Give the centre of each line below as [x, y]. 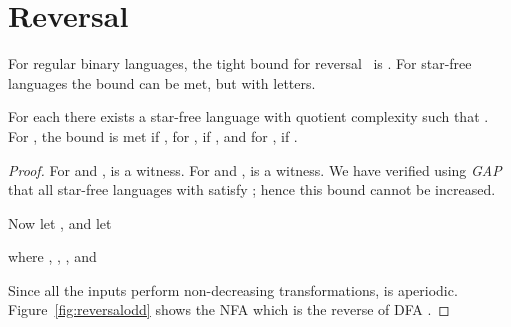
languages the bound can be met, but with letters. [162, 82]
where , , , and [52, 256]
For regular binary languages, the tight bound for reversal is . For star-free [240, 63]
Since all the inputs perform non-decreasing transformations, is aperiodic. [233, 289]
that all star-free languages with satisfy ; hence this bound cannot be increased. [252, 189]
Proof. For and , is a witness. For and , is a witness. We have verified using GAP [255, 169]
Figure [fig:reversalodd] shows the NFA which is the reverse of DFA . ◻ [229, 309]
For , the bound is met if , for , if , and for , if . [153, 135]
